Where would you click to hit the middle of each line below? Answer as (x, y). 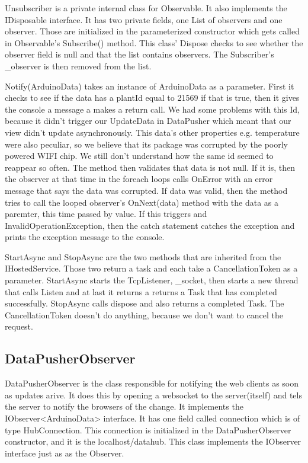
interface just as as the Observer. (65, 453)
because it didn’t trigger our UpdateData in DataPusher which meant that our (148, 121)
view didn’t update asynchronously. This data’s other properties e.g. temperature (152, 132)
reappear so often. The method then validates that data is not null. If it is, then (150, 167)
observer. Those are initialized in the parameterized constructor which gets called (152, 31)
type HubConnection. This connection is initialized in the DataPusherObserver (148, 430)
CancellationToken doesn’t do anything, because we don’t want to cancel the (144, 314)
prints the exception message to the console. (85, 237)
